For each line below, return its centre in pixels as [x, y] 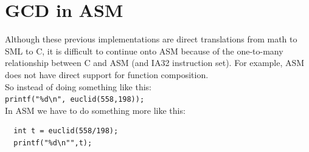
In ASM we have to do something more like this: [95, 110]
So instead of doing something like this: [78, 86]
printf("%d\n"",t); [53, 143]
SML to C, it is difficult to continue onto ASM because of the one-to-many [144, 51]
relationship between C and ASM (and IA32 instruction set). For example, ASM [155, 63]
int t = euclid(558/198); [66, 131]
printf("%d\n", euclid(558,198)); [75, 100]
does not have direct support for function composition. [107, 74]
